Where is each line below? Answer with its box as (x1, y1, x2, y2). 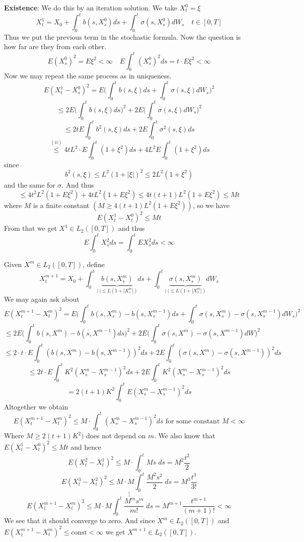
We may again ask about (4, 294, 79, 304)
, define (82, 259, 105, 269)
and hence (71, 441, 101, 452)
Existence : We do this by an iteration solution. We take (4, 2, 177, 12)
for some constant (165, 417, 220, 425)
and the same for (4, 179, 56, 190)
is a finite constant (33, 200, 90, 210)
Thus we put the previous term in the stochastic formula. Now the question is (4, 31, 241, 42)
